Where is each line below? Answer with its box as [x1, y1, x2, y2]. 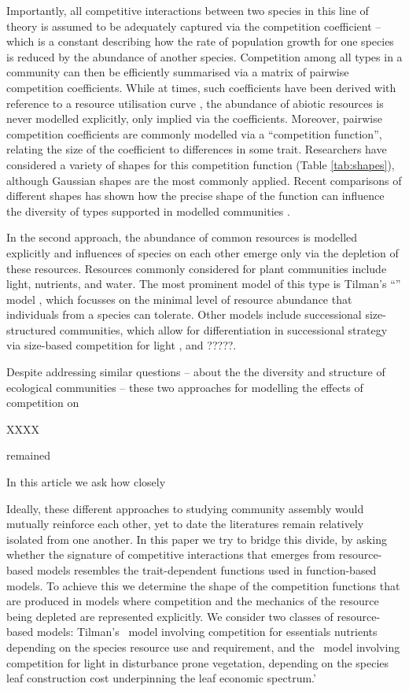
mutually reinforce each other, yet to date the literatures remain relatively [6, 515, 364, 532]
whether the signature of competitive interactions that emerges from [6, 546, 336, 563]
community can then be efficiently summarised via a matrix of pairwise [6, 64, 349, 80]
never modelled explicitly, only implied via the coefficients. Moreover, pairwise [6, 110, 382, 127]
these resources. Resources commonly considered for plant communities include [6, 260, 387, 276]
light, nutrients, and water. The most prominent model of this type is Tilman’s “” [6, 275, 401, 292]
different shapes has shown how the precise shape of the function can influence [6, 187, 385, 204]
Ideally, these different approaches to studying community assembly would [6, 500, 364, 516]
